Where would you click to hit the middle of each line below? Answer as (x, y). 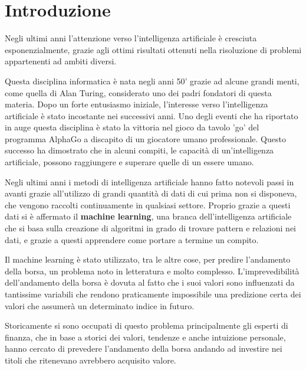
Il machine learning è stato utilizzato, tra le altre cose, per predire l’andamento (148, 259)
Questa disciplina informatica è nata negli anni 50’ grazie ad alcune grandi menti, (152, 81)
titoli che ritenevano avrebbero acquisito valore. (91, 360)
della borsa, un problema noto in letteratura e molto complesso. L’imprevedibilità (152, 271)
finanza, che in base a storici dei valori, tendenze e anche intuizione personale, (145, 337)
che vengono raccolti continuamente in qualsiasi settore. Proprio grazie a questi (148, 204)
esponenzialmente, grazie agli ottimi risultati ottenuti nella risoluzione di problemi (153, 49)
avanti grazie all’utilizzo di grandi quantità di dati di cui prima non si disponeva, (151, 193)
